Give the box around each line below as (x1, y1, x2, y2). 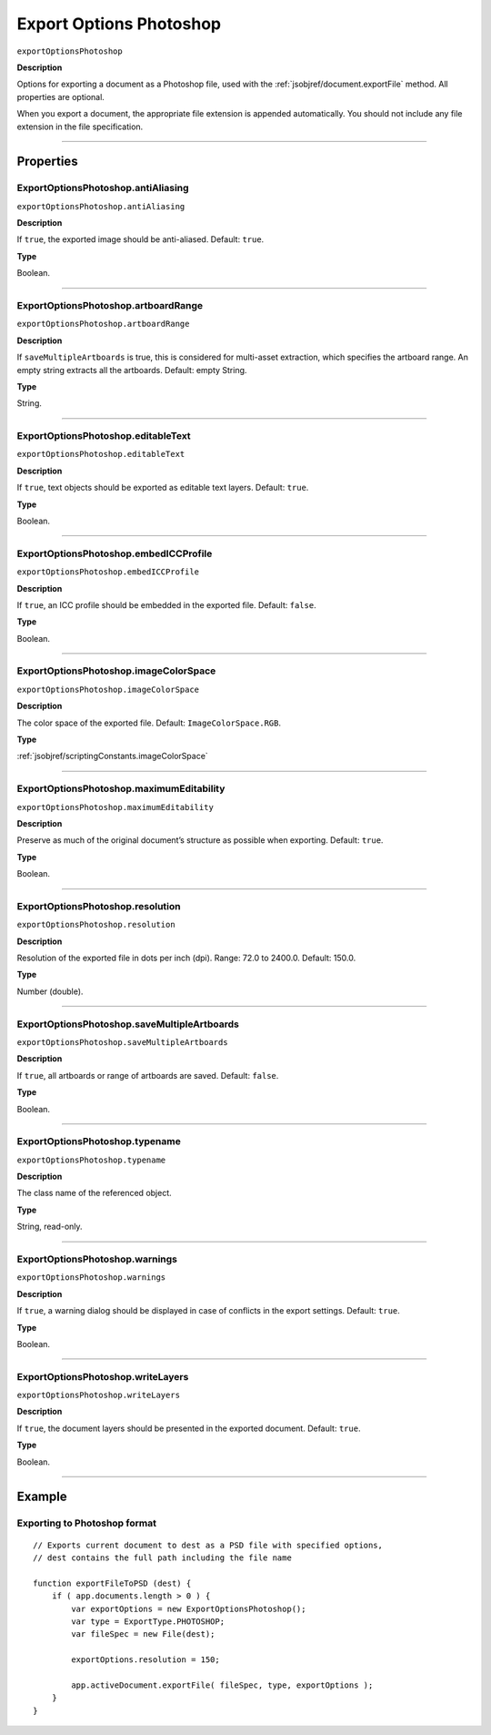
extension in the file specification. (16, 121, 144, 132)
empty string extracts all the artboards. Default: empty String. (16, 364, 247, 375)
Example (16, 1489, 67, 1505)
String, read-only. (16, 1221, 83, 1233)
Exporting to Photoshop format (16, 1517, 156, 1529)
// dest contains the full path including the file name (33, 1553, 293, 1563)
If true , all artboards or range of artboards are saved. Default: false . (16, 1070, 279, 1081)
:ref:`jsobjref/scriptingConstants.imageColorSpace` (16, 751, 208, 762)
